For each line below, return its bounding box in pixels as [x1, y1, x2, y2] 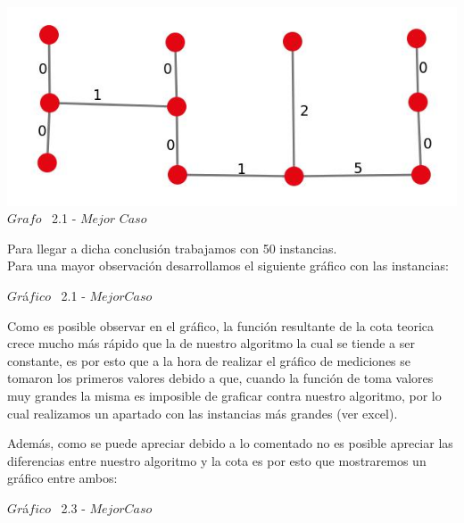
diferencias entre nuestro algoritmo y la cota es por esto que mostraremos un [7, 451, 427, 469]
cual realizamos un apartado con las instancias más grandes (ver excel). [7, 403, 398, 422]
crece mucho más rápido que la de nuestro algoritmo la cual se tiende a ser [7, 334, 415, 353]
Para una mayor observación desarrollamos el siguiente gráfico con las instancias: [7, 256, 449, 275]
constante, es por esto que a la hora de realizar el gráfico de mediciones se [7, 351, 411, 369]
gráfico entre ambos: [7, 469, 118, 487]
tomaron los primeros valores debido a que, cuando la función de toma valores [7, 369, 434, 387]
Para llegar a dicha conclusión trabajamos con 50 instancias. [7, 238, 337, 257]
